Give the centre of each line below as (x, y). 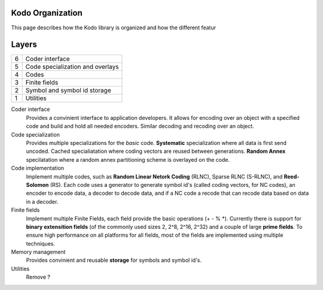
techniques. (40, 243)
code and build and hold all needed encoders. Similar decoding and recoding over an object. (140, 126)
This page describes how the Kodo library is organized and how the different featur (114, 28)
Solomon (37, 185)
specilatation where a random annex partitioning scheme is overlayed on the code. (128, 159)
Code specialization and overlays (72, 67)
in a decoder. (42, 201)
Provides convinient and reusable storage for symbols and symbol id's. (114, 260)
